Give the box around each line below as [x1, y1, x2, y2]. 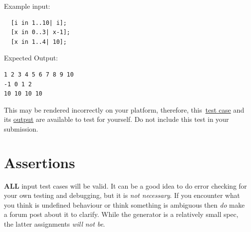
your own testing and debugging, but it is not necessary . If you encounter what [4, 190, 240, 200]
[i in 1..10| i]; [11, 19, 67, 26]
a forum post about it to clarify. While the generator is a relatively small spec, [4, 209, 238, 219]
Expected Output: [4, 53, 58, 63]
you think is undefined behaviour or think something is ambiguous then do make [4, 199, 245, 210]
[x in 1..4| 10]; [11, 38, 67, 45]
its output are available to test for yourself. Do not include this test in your [4, 114, 229, 124]
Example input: [4, 1, 50, 11]
